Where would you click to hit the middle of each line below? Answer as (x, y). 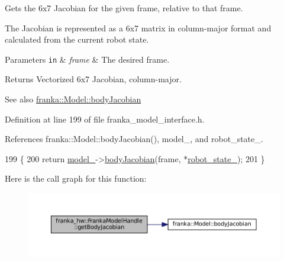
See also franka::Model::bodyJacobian (73, 99)
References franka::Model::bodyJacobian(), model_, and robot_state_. (134, 139)
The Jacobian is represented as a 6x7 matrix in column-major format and (138, 28)
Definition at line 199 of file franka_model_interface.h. (105, 119)
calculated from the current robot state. (77, 39)
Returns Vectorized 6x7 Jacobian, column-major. (93, 79)
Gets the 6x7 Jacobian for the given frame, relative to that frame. (124, 8)
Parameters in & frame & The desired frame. (87, 59)
